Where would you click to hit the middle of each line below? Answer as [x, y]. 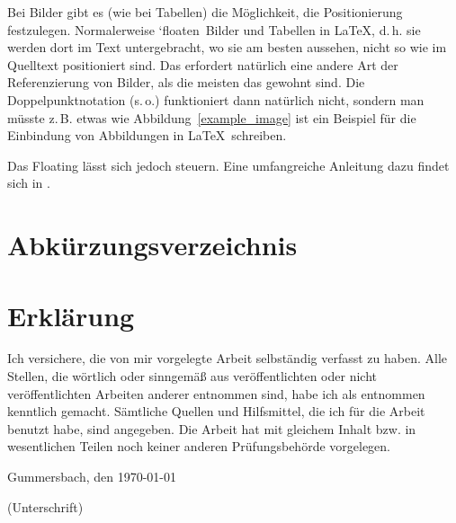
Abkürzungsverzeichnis [152, 245]
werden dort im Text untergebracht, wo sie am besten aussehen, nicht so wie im [227, 47]
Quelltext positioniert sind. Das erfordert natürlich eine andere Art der [203, 64]
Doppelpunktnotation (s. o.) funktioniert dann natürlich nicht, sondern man [216, 99]
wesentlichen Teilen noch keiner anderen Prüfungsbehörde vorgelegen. [199, 446]
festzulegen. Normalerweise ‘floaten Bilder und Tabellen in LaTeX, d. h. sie [214, 29]
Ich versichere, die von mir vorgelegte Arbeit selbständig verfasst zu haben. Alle [228, 358]
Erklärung [71, 315]
